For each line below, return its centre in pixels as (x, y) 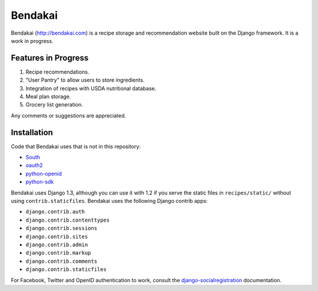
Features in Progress (50, 58)
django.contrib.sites (57, 236)
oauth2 (34, 165)
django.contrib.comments (61, 261)
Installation (32, 132)
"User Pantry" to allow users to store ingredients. (85, 80)
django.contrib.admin (57, 245)
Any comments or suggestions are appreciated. (69, 115)
